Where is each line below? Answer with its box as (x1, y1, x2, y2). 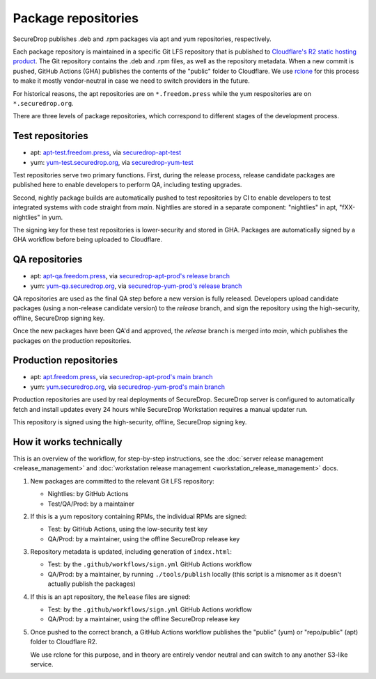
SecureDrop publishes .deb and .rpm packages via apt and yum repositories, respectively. (13, 35, 272, 43)
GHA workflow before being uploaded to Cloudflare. (13, 235, 163, 243)
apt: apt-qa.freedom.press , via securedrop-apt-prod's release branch (30, 272, 230, 280)
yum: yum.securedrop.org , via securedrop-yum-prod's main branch (30, 383, 226, 391)
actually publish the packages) (47, 580, 136, 588)
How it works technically (13, 436, 123, 448)
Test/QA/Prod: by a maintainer (47, 500, 135, 508)
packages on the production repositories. (13, 336, 132, 344)
